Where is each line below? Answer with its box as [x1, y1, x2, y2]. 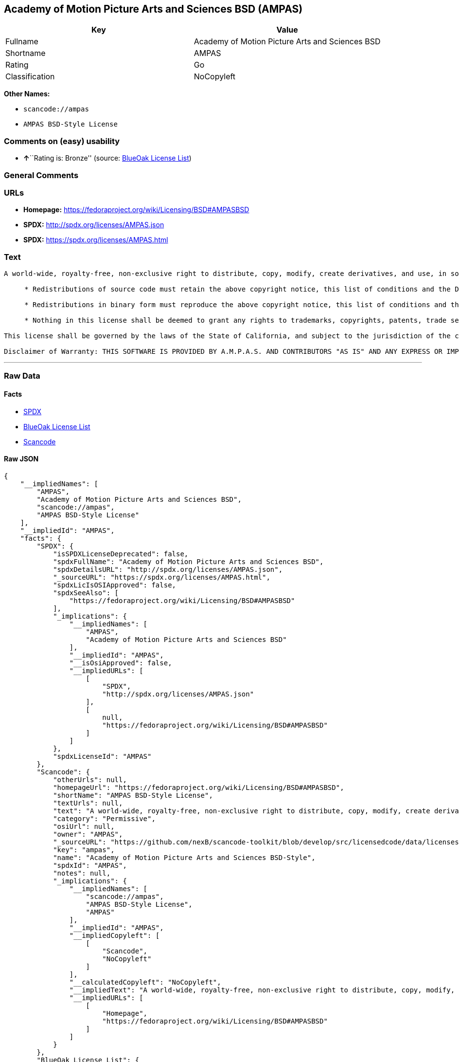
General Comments [4, 170, 79, 180]
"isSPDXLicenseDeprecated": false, [53, 549, 189, 558]
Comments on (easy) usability [4, 136, 120, 146]
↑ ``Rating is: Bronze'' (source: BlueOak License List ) [23, 154, 192, 163]
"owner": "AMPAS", [53, 830, 123, 838]
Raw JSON [4, 455, 39, 463]
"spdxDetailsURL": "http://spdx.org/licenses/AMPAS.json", [53, 565, 283, 573]
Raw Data [4, 371, 40, 381]
